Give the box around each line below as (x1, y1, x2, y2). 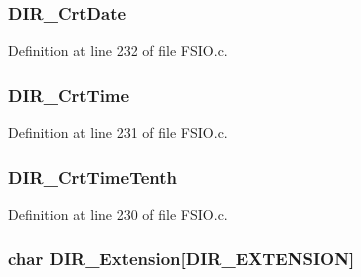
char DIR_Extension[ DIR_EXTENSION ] (8, 246, 355, 271)
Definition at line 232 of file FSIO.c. (8, 40, 228, 61)
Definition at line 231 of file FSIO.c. (8, 122, 228, 143)
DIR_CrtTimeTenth (8, 164, 177, 189)
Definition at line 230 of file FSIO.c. (8, 203, 228, 224)
